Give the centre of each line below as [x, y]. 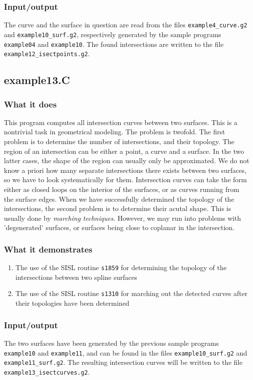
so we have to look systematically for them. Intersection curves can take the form [126, 179]
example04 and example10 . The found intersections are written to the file [114, 44]
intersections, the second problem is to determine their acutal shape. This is [117, 208]
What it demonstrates [48, 249]
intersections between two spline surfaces [76, 277]
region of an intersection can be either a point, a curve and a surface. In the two [124, 151]
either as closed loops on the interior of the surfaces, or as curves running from [122, 189]
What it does [30, 104]
